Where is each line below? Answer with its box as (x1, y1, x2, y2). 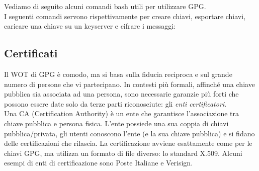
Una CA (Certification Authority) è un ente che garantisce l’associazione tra (4, 108, 239, 119)
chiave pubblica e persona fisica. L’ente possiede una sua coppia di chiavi (4, 118, 229, 128)
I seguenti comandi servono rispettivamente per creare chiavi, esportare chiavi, (4, 11, 246, 21)
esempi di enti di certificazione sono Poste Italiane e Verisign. (4, 157, 193, 168)
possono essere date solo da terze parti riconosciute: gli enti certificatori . (4, 98, 227, 109)
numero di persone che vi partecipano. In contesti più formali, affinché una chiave (4, 78, 255, 89)
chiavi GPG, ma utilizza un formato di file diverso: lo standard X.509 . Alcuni (4, 147, 242, 158)
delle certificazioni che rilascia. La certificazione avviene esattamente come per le (4, 138, 252, 148)
